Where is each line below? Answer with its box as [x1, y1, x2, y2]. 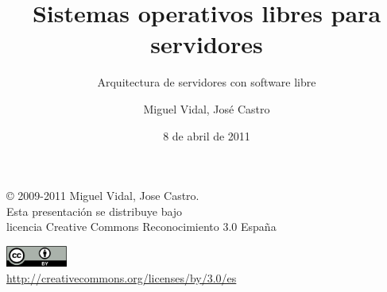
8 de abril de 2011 [163, 127, 250, 144]
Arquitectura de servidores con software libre [97, 74, 316, 90]
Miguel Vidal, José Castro [143, 100, 270, 117]
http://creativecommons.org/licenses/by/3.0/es [6, 269, 237, 286]
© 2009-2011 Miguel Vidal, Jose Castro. [6, 187, 199, 204]
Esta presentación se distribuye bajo [6, 202, 183, 219]
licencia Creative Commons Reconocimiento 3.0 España [6, 218, 277, 235]
